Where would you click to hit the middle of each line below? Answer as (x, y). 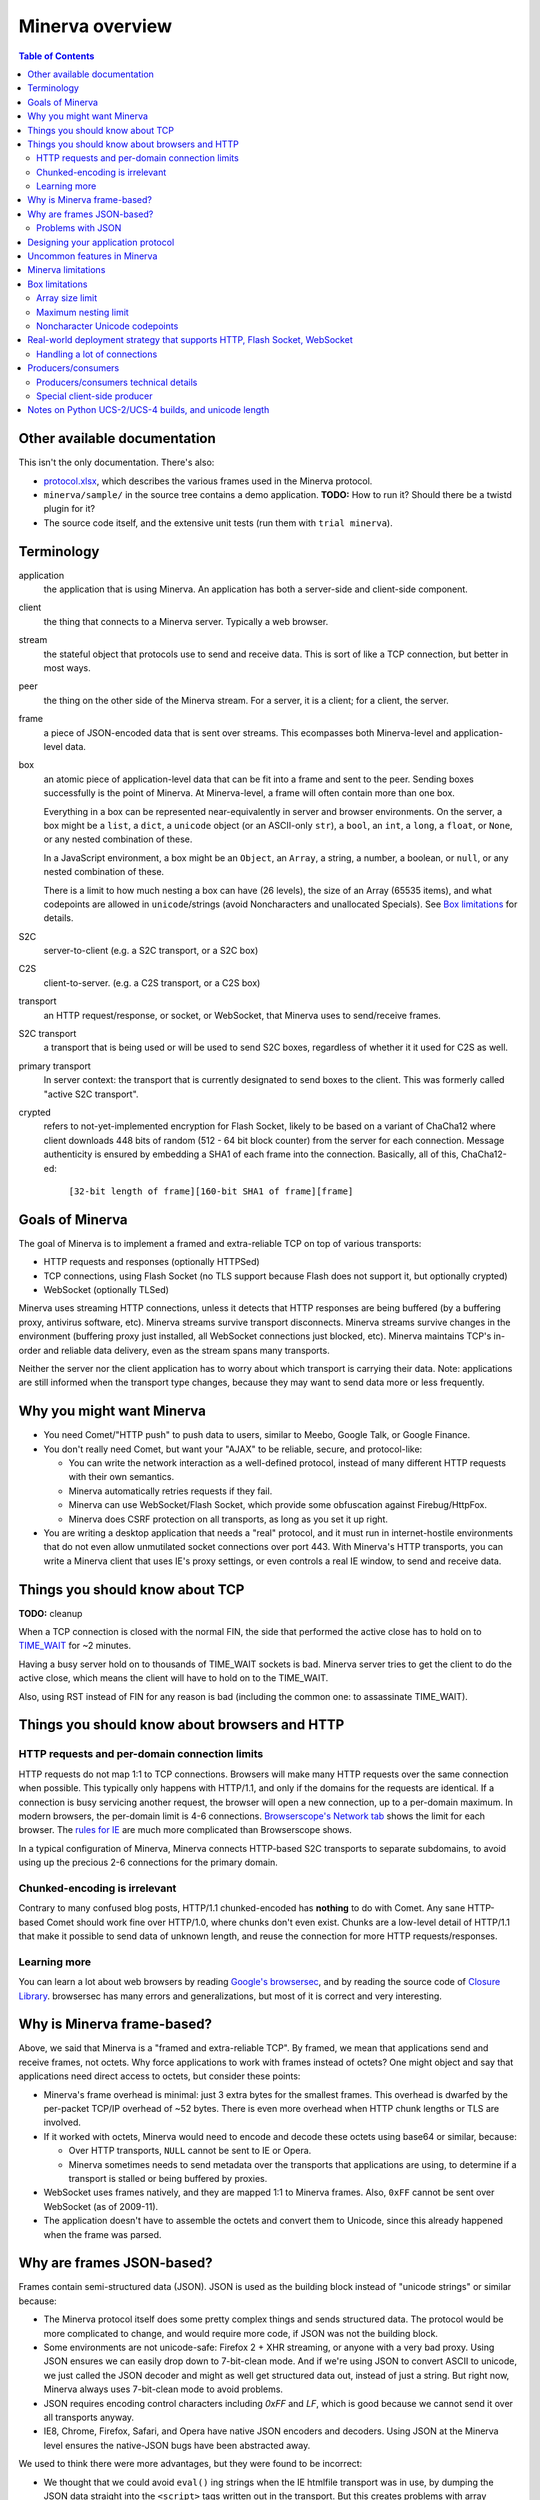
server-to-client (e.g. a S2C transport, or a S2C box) (151, 951)
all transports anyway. (89, 2417)
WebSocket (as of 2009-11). (101, 2206)
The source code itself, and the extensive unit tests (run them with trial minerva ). (218, 522)
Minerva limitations (66, 270)
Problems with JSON (79, 228)
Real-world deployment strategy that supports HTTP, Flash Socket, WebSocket (190, 340)
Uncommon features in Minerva (92, 256)
